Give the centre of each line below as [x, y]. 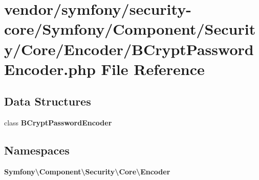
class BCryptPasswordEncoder [58, 123]
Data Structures [48, 101]
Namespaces [37, 150]
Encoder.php [50, 69]
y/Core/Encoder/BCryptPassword [129, 49]
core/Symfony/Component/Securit [130, 29]
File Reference [153, 69]
